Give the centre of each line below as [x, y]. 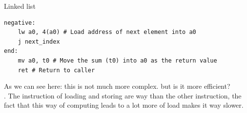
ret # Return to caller [56, 70]
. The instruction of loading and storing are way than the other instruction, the [123, 95]
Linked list [20, 6]
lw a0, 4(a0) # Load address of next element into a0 [107, 32]
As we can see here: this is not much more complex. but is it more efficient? [117, 86]
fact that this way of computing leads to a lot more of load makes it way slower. [124, 105]
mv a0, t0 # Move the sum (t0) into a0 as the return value [117, 60]
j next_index [39, 41]
